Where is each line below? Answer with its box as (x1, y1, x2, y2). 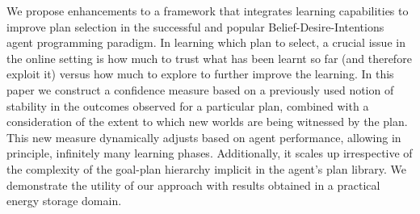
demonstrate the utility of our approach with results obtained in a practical (6, 176, 380, 193)
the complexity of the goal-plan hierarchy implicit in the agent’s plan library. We (6, 160, 406, 177)
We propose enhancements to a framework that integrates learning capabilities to (6, 2, 409, 19)
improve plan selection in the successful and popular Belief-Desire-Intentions (6, 18, 384, 35)
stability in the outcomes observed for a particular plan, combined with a (6, 97, 369, 114)
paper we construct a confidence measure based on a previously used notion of (6, 81, 394, 98)
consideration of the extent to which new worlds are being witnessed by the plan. (6, 113, 408, 130)
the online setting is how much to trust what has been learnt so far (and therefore (6, 49, 412, 66)
